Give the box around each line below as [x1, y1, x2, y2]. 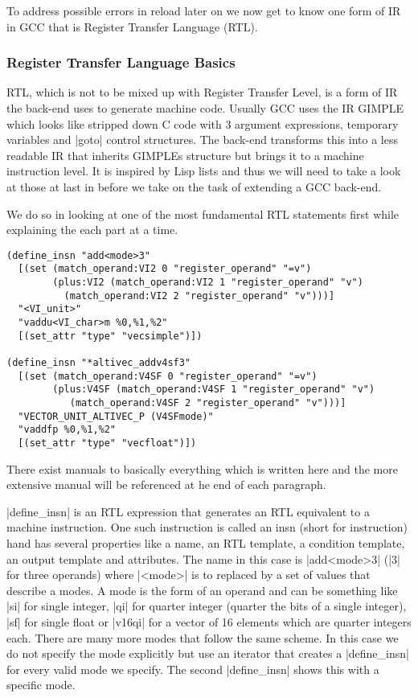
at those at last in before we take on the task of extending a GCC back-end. [6, 178, 382, 195]
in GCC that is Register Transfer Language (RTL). [6, 18, 258, 35]
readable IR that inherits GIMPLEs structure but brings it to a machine [6, 146, 364, 163]
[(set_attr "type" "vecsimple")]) [18, 330, 203, 342]
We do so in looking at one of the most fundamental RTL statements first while [6, 205, 400, 222]
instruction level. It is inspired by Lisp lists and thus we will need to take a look [6, 162, 401, 179]
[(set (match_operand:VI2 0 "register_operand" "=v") [18, 263, 312, 275]
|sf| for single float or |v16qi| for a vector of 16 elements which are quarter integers [6, 613, 412, 630]
